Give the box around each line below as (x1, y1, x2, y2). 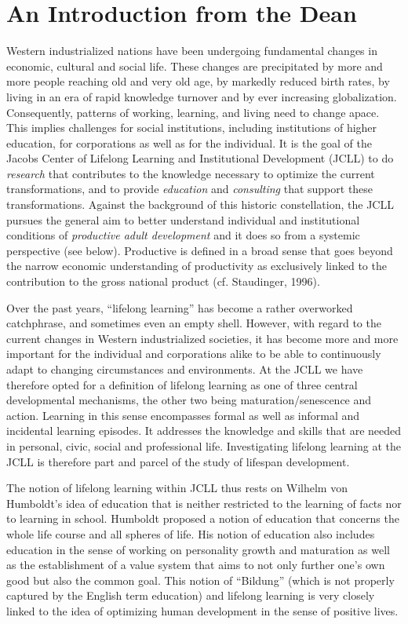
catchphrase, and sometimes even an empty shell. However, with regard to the (6, 315, 381, 331)
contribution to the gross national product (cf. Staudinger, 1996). (6, 273, 320, 290)
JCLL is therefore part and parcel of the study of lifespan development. (6, 453, 350, 469)
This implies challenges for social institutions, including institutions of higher (6, 119, 377, 136)
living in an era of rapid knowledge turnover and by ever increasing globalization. (6, 88, 397, 104)
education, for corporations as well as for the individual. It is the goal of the (6, 134, 372, 151)
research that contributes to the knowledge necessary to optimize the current (6, 165, 375, 181)
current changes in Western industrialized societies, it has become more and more (6, 330, 399, 346)
